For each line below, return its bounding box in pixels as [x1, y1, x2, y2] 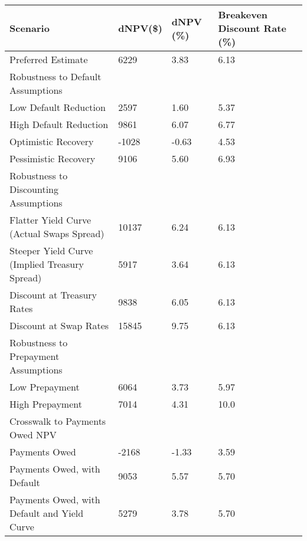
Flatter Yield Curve [9, 213, 92, 227]
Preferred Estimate [9, 53, 88, 66]
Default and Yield [9, 506, 84, 520]
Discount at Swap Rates [9, 319, 109, 332]
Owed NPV [9, 428, 57, 441]
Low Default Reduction [9, 100, 106, 114]
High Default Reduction [9, 117, 109, 131]
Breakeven [218, 8, 268, 21]
